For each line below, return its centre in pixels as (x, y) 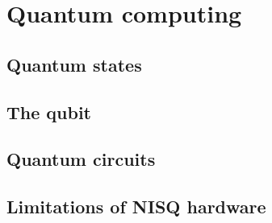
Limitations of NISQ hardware (136, 206)
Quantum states (74, 64)
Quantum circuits (81, 159)
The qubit (49, 111)
